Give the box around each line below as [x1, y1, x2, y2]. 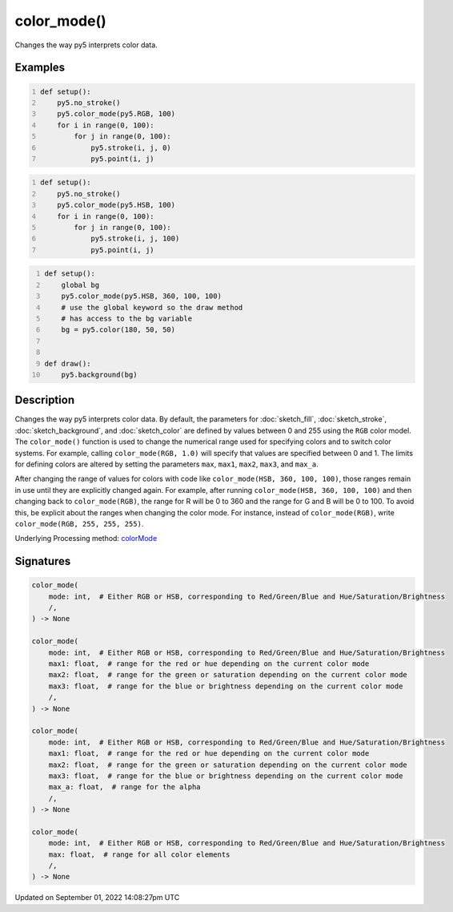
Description [14, 393, 75, 407]
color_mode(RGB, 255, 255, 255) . [14, 519, 144, 528]
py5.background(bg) [61, 369, 138, 379]
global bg [61, 280, 100, 289]
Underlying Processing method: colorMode [14, 534, 158, 543]
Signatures [14, 555, 71, 568]
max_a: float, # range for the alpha [48, 782, 201, 792]
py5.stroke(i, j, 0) [90, 143, 171, 152]
